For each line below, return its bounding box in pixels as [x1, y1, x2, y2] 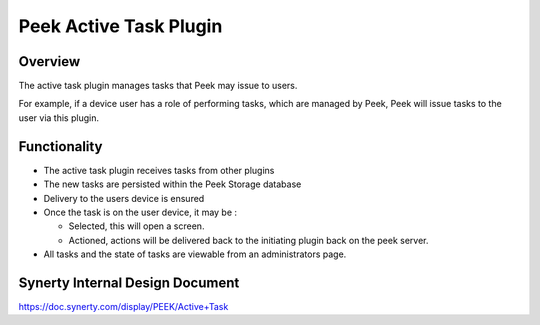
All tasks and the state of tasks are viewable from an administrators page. [43, 248, 347, 260]
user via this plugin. [18, 111, 100, 124]
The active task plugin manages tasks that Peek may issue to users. [18, 80, 298, 92]
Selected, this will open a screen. [68, 220, 205, 232]
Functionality [18, 138, 103, 155]
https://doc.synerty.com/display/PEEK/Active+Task [18, 301, 229, 312]
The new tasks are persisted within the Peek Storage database [43, 178, 302, 190]
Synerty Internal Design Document [18, 274, 240, 291]
